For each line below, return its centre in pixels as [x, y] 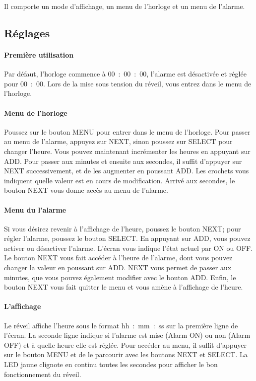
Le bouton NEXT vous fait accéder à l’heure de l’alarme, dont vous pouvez [118, 258]
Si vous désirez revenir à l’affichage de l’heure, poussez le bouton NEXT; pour [123, 228]
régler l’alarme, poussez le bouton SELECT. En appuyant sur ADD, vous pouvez [127, 238]
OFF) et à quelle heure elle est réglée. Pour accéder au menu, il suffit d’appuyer [125, 344]
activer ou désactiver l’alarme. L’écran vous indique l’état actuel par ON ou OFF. [128, 248]
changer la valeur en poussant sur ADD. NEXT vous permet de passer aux [118, 267]
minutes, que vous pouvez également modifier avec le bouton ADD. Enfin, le [120, 277]
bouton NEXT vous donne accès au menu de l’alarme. [86, 190]
